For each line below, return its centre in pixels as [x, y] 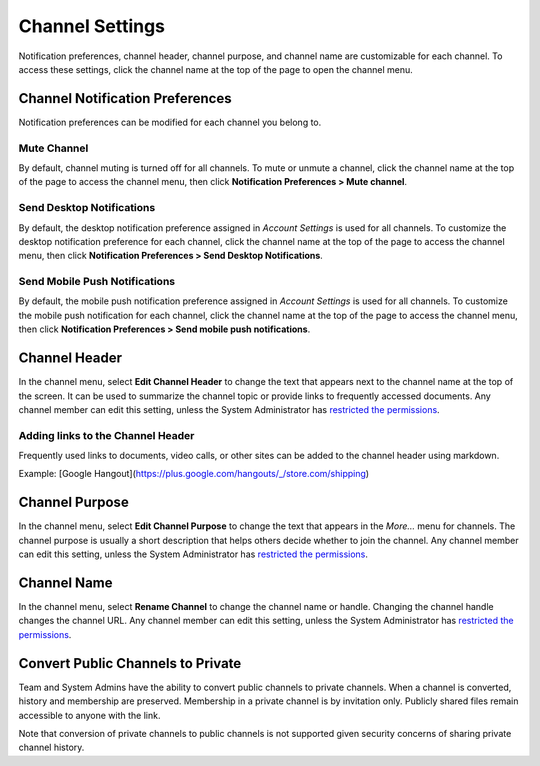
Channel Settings [91, 26]
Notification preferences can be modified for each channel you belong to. [170, 122]
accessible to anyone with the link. [89, 715]
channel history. [51, 747]
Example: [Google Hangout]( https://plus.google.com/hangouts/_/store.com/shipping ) [194, 474]
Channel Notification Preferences [125, 98]
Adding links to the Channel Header [106, 435]
